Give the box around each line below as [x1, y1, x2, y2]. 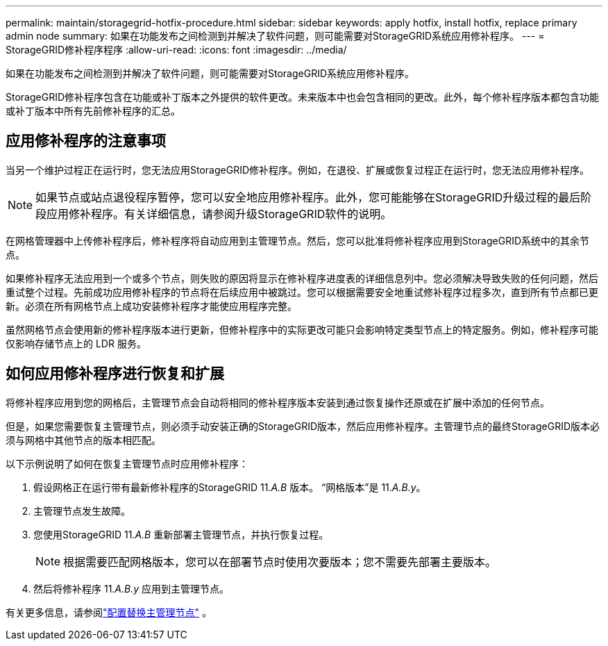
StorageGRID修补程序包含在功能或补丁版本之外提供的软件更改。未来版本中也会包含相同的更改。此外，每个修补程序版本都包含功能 [6, 91, 600, 103]
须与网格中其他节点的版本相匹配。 [6, 433, 161, 446]
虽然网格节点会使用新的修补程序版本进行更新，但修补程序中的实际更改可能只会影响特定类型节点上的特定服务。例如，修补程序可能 [6, 323, 598, 336]
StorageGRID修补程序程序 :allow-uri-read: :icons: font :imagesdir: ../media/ [6, 44, 347, 56]
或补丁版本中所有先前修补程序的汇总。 [6, 105, 180, 117]
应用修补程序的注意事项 [6, 132, 166, 150]
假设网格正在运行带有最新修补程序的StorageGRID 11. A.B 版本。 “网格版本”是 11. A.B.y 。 [33, 481, 426, 493]
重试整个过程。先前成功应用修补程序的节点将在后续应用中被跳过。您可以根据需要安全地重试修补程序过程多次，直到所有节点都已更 [6, 285, 598, 298]
